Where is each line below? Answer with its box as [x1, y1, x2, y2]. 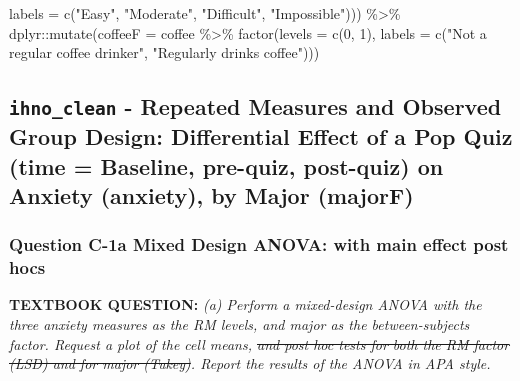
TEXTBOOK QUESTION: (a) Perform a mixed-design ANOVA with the [9, 294, 482, 315]
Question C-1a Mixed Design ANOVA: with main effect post [9, 232, 509, 257]
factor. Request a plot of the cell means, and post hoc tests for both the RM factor [9, 333, 510, 354]
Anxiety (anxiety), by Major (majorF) [9, 179, 414, 210]
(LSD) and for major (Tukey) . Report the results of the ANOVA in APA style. [9, 353, 491, 374]
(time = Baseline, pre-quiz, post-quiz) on [9, 150, 444, 181]
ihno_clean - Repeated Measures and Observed [9, 91, 502, 122]
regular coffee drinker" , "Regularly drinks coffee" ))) [9, 42, 320, 63]
